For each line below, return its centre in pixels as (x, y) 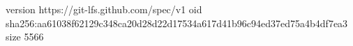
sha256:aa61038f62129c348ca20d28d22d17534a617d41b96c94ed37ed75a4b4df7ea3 (177, 23)
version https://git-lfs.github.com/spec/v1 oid (104, 9)
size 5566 (25, 37)
